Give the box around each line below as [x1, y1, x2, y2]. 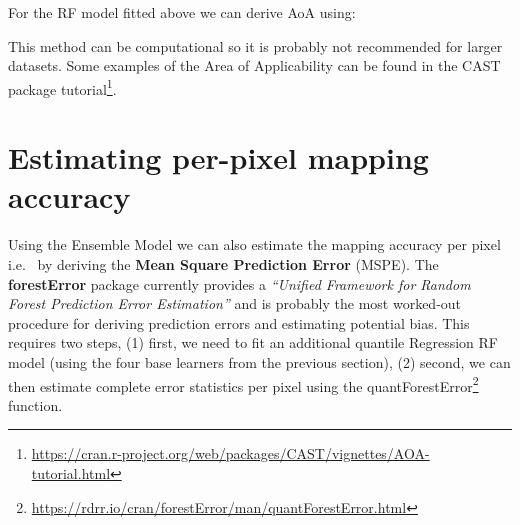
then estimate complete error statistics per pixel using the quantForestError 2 [8, 372, 479, 396]
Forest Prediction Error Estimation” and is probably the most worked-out [8, 293, 462, 314]
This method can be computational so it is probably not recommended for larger [8, 35, 503, 56]
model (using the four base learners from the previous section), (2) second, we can [8, 351, 511, 372]
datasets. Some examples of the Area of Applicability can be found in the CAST [8, 55, 501, 76]
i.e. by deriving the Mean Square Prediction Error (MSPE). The [8, 253, 439, 274]
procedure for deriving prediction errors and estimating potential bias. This [8, 312, 470, 333]
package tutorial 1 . [8, 75, 117, 99]
